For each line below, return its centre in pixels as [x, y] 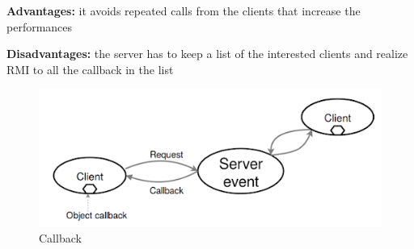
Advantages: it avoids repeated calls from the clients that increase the [184, 10]
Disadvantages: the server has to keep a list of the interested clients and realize [207, 54]
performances [40, 26]
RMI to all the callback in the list [90, 69]
